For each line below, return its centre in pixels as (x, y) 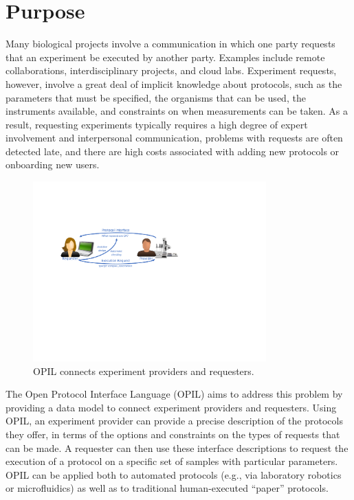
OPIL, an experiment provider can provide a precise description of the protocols (174, 421)
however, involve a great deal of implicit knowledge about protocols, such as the (174, 83)
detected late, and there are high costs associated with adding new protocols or (173, 151)
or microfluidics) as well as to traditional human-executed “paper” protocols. (167, 488)
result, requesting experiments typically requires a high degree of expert (157, 124)
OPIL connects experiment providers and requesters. (144, 371)
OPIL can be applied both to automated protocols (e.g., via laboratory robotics (174, 474)
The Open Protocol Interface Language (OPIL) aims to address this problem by (174, 394)
